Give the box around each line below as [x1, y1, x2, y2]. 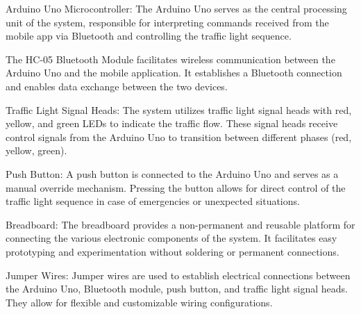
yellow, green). [6, 143, 67, 158]
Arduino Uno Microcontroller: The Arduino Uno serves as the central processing [6, 1, 347, 15]
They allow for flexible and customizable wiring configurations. [6, 295, 273, 309]
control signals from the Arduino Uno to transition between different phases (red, [6, 129, 352, 144]
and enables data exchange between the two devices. [6, 78, 228, 93]
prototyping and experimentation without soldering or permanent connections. [6, 244, 339, 258]
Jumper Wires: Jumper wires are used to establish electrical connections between [6, 267, 351, 282]
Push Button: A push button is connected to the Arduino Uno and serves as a [6, 166, 339, 181]
